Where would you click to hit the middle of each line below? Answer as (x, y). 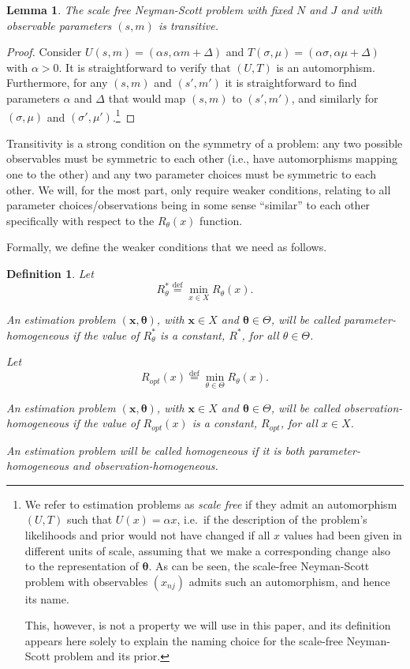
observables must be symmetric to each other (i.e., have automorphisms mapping (202, 158)
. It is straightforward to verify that (145, 67)
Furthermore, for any (57, 83)
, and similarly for (335, 98)
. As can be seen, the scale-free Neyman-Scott (259, 566)
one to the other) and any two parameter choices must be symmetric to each (191, 174)
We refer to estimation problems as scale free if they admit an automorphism (211, 504)
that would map (147, 98)
